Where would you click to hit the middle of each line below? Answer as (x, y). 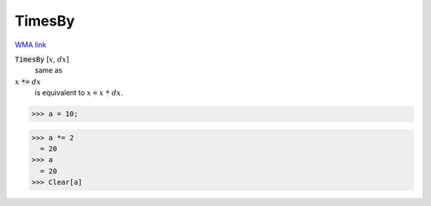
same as (49, 70)
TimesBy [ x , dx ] (42, 59)
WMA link (31, 45)
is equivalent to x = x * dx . (79, 93)
